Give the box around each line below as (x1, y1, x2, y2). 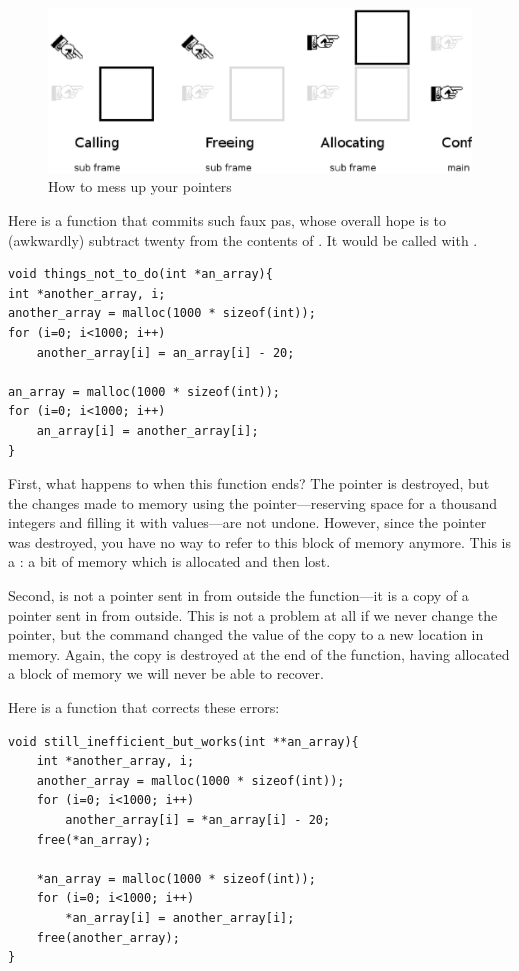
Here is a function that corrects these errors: (8, 697, 280, 718)
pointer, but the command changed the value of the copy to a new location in (8, 624, 484, 645)
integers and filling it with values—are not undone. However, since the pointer (8, 512, 487, 533)
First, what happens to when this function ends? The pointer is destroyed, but (8, 473, 490, 494)
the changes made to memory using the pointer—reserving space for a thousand (8, 492, 498, 513)
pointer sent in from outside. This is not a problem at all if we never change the (8, 604, 498, 625)
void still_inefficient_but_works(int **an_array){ (8, 734, 359, 749)
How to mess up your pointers (48, 176, 232, 197)
